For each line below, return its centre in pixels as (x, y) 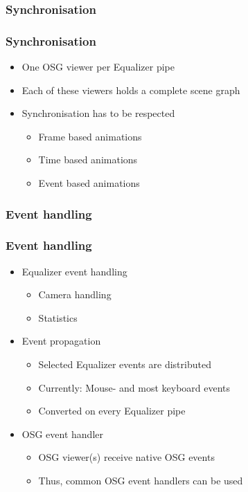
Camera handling (75, 294)
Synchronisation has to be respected (98, 113)
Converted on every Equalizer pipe (112, 411)
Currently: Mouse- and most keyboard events (134, 387)
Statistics (58, 317)
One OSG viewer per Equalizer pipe (98, 67)
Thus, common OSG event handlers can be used (141, 481)
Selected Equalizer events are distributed (125, 364)
